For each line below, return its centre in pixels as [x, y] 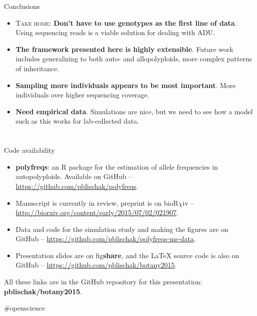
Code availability [30, 150]
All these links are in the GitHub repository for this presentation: [103, 282]
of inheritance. [37, 68]
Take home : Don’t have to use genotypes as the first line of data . [126, 23]
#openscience [24, 308]
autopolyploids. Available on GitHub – [74, 176]
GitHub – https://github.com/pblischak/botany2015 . [96, 265]
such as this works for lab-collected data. [77, 121]
